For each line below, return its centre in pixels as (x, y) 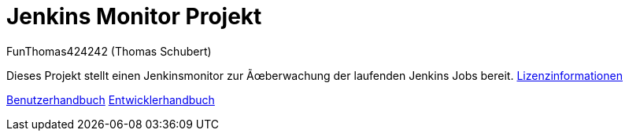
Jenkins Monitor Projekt (134, 16)
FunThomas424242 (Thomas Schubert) (109, 51)
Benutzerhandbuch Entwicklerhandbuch (111, 99)
